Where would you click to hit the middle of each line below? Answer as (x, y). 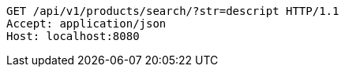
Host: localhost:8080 (73, 36)
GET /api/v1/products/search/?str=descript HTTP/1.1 (173, 11)
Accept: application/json (86, 24)
